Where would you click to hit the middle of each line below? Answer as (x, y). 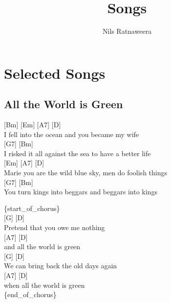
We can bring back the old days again (61, 266)
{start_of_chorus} (32, 208)
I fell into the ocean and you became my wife (72, 134)
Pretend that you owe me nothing (54, 227)
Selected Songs (55, 73)
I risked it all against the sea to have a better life (77, 153)
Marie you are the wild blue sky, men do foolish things (85, 173)
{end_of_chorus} (30, 294)
